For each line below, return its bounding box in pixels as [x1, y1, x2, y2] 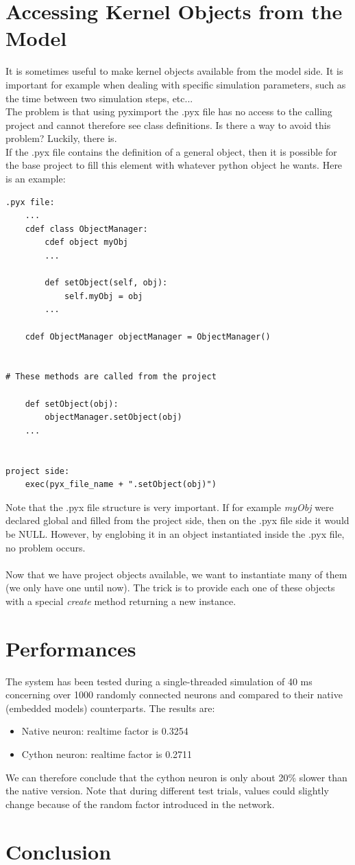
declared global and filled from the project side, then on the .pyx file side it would [5, 513, 350, 528]
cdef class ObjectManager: [25, 224, 148, 234]
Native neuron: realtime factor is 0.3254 [21, 724, 188, 738]
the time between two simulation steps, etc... [5, 91, 193, 105]
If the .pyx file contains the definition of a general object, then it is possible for [5, 144, 337, 158]
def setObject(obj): [25, 399, 119, 409]
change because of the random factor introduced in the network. [5, 796, 275, 811]
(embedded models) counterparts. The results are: [5, 700, 215, 715]
